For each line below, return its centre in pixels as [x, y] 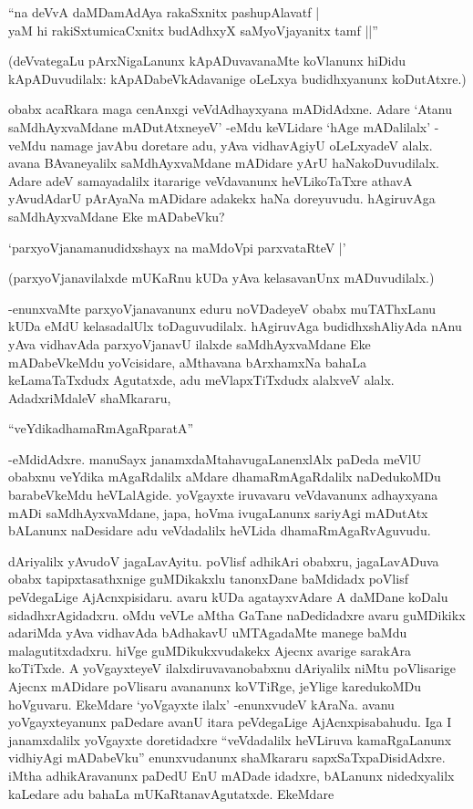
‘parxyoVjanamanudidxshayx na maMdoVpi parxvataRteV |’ [177, 247]
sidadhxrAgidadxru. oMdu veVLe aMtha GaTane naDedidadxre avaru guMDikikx [237, 614]
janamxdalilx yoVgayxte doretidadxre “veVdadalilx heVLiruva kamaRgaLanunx [230, 739]
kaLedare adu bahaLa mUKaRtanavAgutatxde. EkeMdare [171, 793]
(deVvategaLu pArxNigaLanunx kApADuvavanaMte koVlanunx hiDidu [207, 61]
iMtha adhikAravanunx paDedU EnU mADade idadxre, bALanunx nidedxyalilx [231, 775]
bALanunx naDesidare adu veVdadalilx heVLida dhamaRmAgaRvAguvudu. [220, 530]
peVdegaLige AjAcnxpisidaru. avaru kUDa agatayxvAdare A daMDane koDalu [228, 597]
